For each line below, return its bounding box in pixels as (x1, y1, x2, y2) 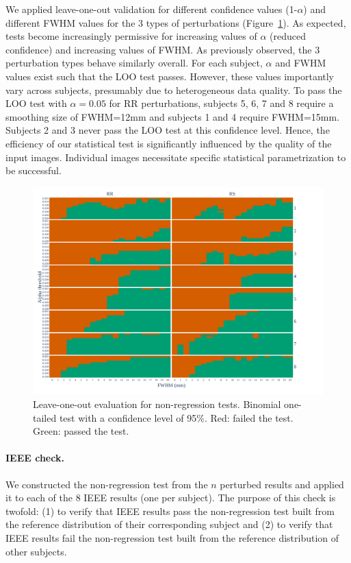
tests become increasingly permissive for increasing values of (5, 29, 257, 43)
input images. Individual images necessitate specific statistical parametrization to (5, 149, 346, 164)
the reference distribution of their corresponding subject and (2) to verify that (5, 517, 333, 531)
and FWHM (275, 56, 326, 70)
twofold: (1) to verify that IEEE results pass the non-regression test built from (5, 503, 335, 518)
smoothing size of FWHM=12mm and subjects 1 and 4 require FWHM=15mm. (5, 109, 340, 123)
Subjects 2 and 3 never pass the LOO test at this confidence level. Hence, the (5, 123, 330, 137)
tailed (33, 410, 57, 424)
